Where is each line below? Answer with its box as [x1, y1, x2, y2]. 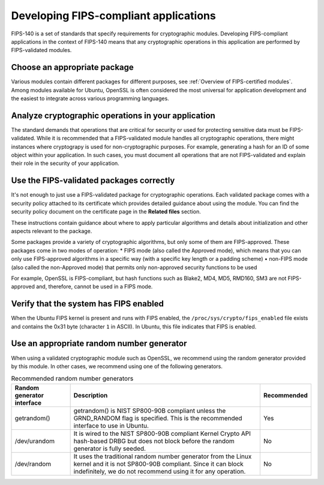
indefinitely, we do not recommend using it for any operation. [73, 467, 246, 475]
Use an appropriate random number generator [11, 339, 187, 349]
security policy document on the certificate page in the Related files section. [11, 208, 201, 215]
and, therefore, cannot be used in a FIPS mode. [36, 283, 153, 290]
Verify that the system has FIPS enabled [11, 299, 164, 309]
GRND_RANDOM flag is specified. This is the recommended [73, 414, 242, 422]
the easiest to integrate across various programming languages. [11, 95, 169, 102]
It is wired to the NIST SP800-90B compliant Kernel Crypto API [73, 429, 251, 438]
